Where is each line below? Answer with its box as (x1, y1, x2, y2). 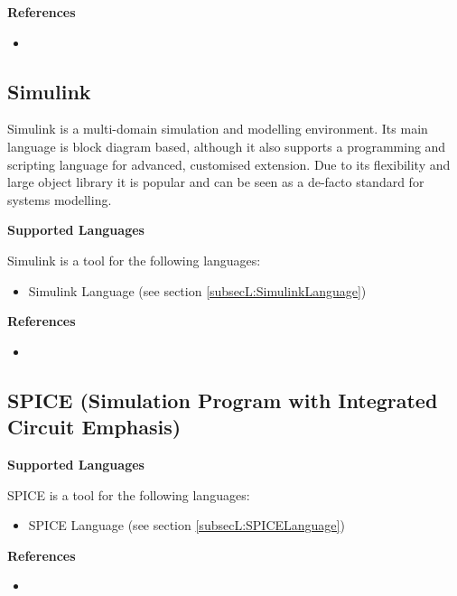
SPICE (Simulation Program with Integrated (7, 386, 438, 414)
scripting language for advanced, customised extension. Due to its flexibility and (7, 154, 451, 173)
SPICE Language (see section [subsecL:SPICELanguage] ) (28, 516, 345, 535)
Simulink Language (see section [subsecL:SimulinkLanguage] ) (28, 281, 367, 300)
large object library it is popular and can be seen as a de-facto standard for (7, 172, 424, 191)
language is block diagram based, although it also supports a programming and (7, 136, 446, 155)
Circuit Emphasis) (7, 413, 182, 441)
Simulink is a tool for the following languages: (7, 250, 261, 269)
